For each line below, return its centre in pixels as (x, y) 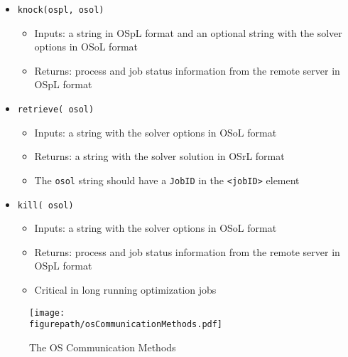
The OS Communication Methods (103, 347)
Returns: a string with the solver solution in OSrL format (159, 156)
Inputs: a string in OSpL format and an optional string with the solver (188, 32)
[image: (47, 313)
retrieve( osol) (56, 110)
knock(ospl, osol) (61, 10)
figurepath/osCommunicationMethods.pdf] (126, 325)
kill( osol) (45, 205)
